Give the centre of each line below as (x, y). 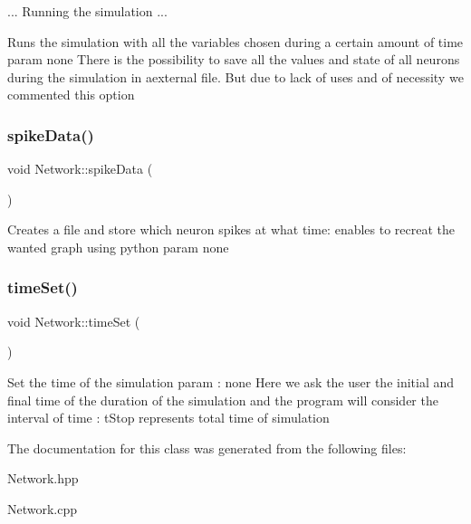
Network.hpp (43, 478)
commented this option (71, 95)
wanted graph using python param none (118, 247)
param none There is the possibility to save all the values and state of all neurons (234, 59)
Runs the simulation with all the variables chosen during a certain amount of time (235, 41)
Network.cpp (43, 508)
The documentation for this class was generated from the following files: (207, 448)
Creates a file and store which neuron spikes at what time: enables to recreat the (231, 229)
